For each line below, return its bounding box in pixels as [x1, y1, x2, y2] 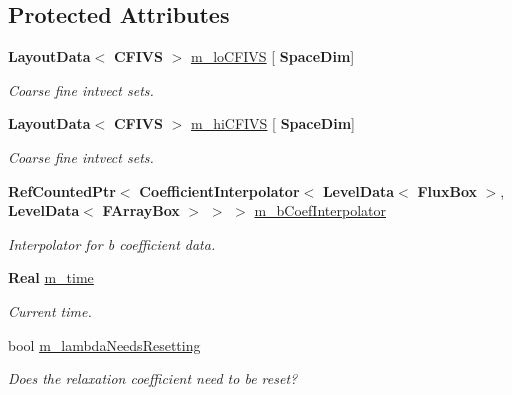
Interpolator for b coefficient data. [8, 233, 216, 254]
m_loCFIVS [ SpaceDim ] [190, 46, 355, 67]
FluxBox [417, 180, 478, 201]
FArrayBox [102, 200, 180, 221]
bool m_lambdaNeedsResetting [8, 334, 201, 355]
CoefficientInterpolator [139, 180, 300, 201]
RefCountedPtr [8, 180, 116, 201]
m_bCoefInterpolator [254, 200, 386, 221]
